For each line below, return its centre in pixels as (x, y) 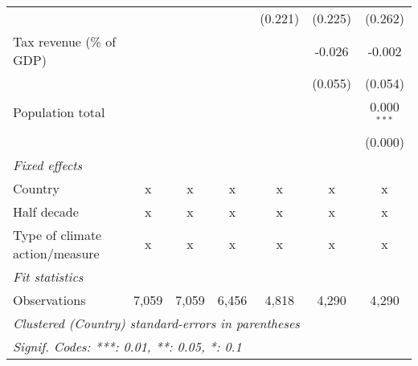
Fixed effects (48, 165)
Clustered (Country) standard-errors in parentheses (156, 323)
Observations (49, 299)
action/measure (56, 253)
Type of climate (57, 234)
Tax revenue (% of (65, 41)
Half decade (46, 211)
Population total (59, 112)
